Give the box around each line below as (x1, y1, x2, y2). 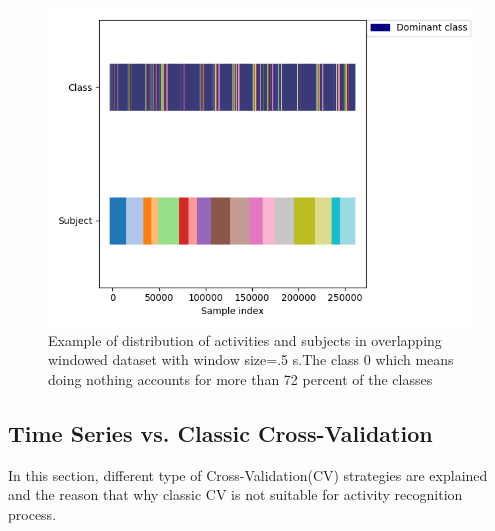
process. (8, 503, 57, 524)
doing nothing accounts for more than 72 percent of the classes (48, 368, 433, 389)
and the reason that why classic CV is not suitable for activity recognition (8, 484, 463, 505)
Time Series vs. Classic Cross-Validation (8, 417, 433, 448)
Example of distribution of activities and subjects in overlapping (48, 329, 442, 350)
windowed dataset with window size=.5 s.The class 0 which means (48, 349, 454, 370)
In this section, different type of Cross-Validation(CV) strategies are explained (8, 464, 488, 485)
